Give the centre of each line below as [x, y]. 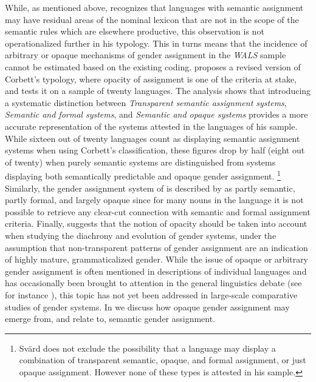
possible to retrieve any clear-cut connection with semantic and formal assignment [158, 211]
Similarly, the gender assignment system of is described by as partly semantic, [150, 188]
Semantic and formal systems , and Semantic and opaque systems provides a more [156, 114]
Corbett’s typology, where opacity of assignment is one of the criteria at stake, [151, 79]
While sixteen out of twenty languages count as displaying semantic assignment [153, 138]
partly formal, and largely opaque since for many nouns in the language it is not [154, 200]
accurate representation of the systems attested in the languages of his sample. [151, 126]
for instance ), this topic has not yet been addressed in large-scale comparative [151, 294]
